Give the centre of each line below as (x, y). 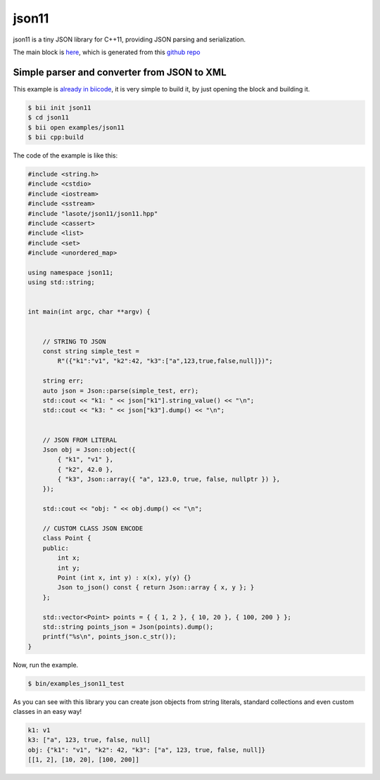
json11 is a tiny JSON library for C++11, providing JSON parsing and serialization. (129, 39)
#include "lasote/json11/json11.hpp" (93, 213)
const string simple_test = (91, 351)
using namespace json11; (71, 272)
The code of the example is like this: (65, 155)
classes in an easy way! (47, 712)
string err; (63, 381)
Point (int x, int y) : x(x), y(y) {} (124, 577)
